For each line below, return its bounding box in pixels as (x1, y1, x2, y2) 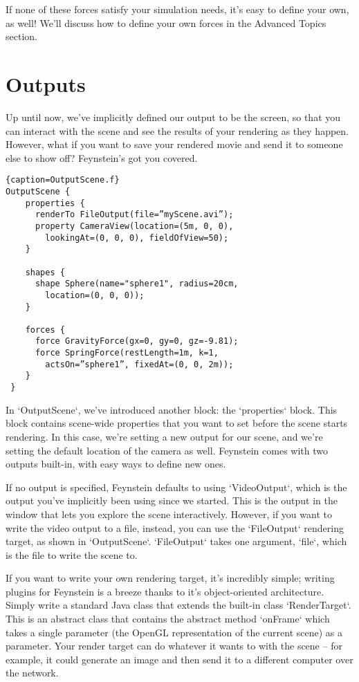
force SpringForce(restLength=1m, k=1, (35, 348, 219, 358)
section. (6, 29, 37, 44)
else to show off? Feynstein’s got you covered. (6, 150, 198, 165)
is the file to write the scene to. (6, 547, 138, 562)
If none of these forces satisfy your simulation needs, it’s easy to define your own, (6, 2, 349, 16)
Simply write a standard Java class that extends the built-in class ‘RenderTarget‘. (6, 598, 351, 612)
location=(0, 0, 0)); (45, 290, 145, 300)
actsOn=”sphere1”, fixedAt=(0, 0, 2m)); (45, 359, 234, 369)
